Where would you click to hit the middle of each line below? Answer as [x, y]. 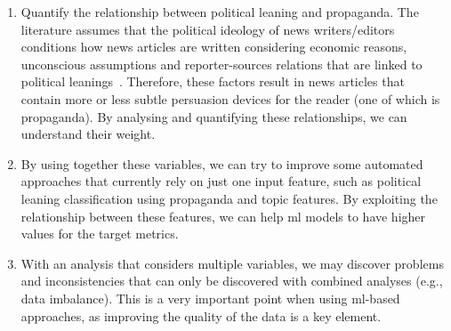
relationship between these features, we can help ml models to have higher [223, 216]
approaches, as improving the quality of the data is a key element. [201, 315]
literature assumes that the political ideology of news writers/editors [208, 29]
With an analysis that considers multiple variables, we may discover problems [232, 263]
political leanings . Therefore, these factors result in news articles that [213, 81]
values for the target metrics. [100, 234]
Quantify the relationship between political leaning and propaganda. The [220, 12]
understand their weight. [88, 134]
